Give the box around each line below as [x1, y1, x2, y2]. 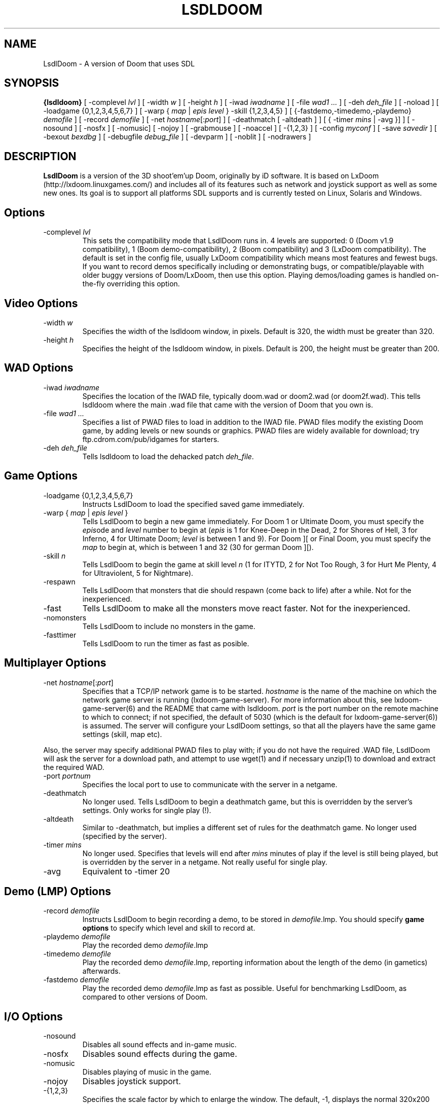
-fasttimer [43, 630, 77, 639]
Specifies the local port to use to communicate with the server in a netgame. [82, 780, 338, 789]
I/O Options [4, 1010, 63, 1023]
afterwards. [82, 967, 121, 976]
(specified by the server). [82, 831, 167, 840]
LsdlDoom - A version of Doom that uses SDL [43, 59, 195, 68]
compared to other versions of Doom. [82, 992, 208, 1002]
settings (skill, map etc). [82, 729, 162, 739]
